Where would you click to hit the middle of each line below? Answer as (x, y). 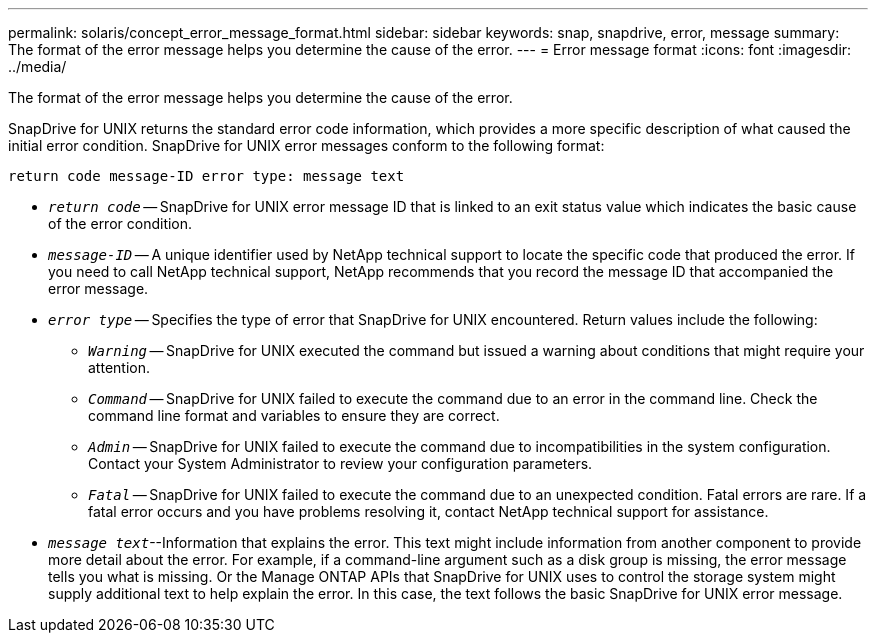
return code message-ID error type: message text (206, 176)
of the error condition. (120, 223)
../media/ (37, 66)
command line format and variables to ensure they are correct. (294, 415)
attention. (119, 367)
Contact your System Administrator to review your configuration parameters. (340, 463)
